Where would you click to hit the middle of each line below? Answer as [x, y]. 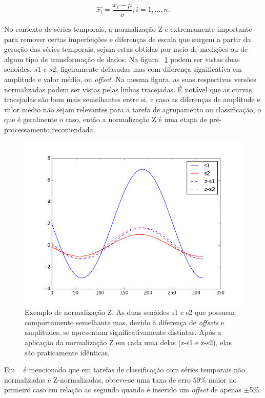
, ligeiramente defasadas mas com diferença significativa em [149, 69]
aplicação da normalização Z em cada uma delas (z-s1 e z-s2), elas [128, 342]
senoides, [18, 69]
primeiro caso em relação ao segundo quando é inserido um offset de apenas [123, 390]
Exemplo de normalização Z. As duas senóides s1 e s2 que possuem [130, 312]
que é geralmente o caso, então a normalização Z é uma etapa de [106, 119]
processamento [27, 129]
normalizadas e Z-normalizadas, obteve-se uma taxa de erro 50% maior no [120, 379]
